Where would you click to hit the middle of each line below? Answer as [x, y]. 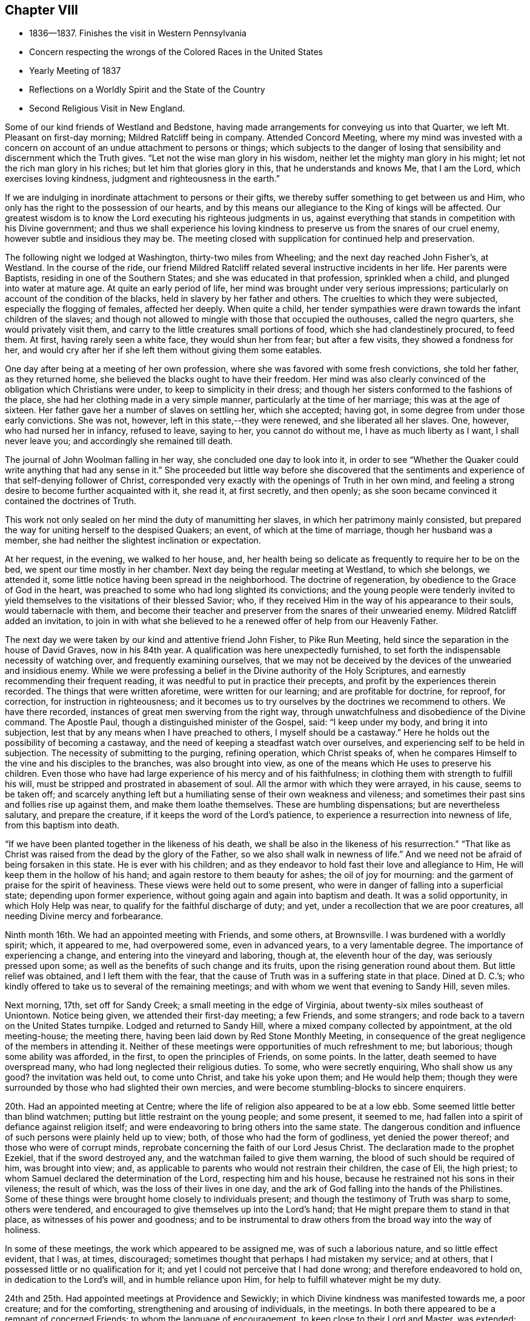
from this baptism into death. [62, 825]
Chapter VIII [41, 10]
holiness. [23, 1230]
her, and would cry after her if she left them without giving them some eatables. [164, 350]
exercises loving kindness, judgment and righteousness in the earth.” [142, 179]
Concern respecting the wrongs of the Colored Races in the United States [176, 52]
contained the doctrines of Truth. [71, 501]
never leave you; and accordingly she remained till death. [119, 441]
